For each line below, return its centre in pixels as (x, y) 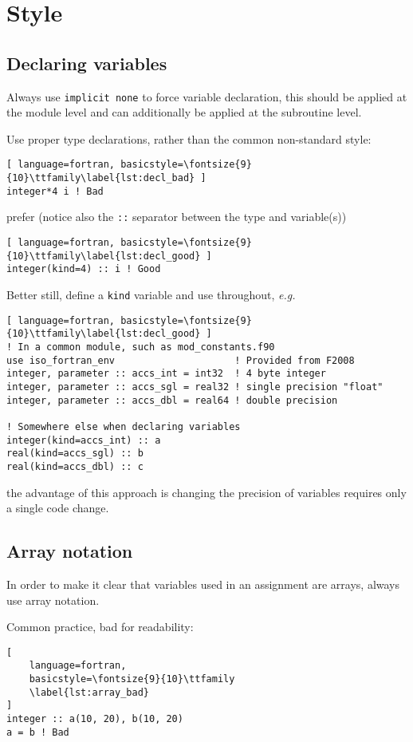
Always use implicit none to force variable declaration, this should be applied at (207, 96)
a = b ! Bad (38, 732)
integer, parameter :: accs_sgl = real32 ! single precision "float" (195, 387)
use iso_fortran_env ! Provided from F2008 (181, 360)
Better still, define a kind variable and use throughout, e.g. (151, 295)
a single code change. (58, 508)
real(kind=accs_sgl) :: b (75, 454)
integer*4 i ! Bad (55, 191)
